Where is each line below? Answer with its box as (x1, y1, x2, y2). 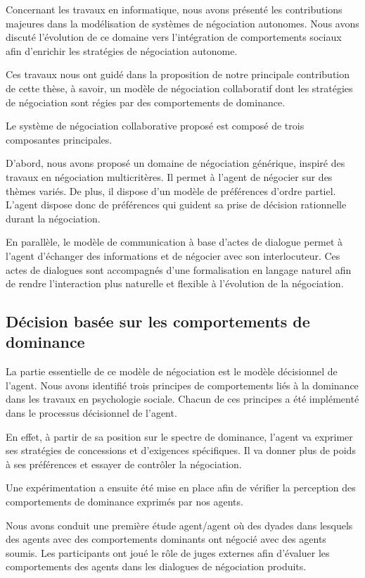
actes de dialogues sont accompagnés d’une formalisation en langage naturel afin (6, 262, 352, 277)
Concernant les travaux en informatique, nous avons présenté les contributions (6, 2, 342, 16)
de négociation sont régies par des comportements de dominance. (6, 94, 286, 109)
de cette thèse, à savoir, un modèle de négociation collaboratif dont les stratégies (6, 80, 353, 95)
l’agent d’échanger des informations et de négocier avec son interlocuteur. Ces (6, 248, 340, 263)
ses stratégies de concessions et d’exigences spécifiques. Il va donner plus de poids (6, 443, 356, 458)
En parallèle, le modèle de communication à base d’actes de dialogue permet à (6, 234, 343, 249)
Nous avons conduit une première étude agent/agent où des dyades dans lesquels (6, 517, 353, 532)
